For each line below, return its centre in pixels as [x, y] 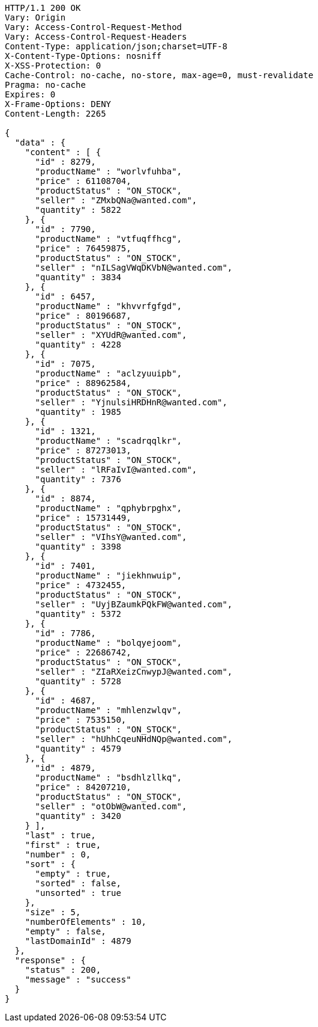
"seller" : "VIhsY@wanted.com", [111, 537]
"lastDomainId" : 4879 [78, 941]
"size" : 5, [53, 912]
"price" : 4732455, [81, 585]
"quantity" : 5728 [78, 681]
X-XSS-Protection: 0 [53, 66]
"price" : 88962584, [83, 383]
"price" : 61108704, [83, 181]
